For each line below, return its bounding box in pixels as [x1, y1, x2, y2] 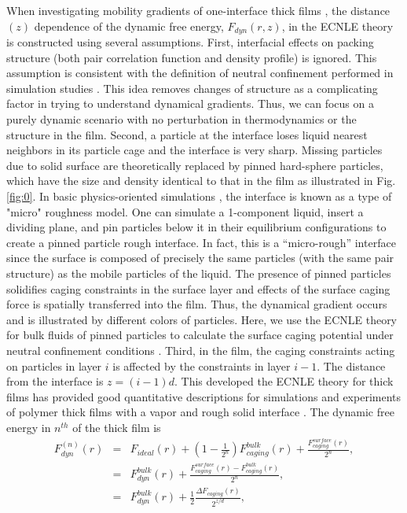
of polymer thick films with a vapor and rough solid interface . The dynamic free [6, 404, 394, 420]
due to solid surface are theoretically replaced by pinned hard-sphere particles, [6, 157, 383, 173]
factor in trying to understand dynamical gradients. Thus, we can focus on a [6, 95, 374, 112]
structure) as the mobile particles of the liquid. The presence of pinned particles [6, 264, 391, 281]
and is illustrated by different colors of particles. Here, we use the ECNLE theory [6, 311, 398, 327]
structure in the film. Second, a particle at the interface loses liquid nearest [6, 126, 368, 142]
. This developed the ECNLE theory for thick [174, 373, 394, 389]
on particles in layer [6, 357, 102, 374]
